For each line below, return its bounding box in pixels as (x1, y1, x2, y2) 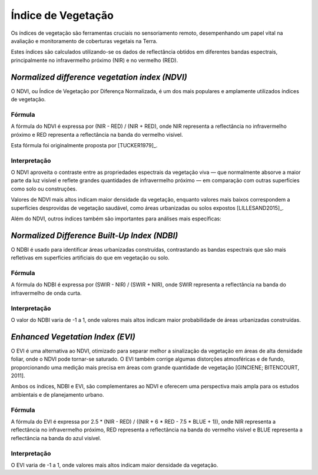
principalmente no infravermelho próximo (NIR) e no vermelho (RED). (11, 57, 178, 64)
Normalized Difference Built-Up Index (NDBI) (11, 230, 178, 240)
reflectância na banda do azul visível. (11, 434, 101, 441)
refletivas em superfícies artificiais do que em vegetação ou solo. (11, 254, 170, 262)
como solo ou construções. (11, 185, 78, 192)
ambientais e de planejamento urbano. (11, 391, 104, 398)
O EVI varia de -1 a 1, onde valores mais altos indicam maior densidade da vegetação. (11, 461, 218, 469)
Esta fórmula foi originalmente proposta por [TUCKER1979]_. (11, 141, 158, 149)
